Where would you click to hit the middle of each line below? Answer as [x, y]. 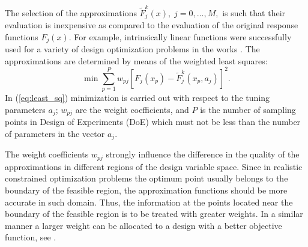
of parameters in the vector [55, 133]
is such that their [254, 12]
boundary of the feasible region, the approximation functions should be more [146, 190]
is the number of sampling [248, 109]
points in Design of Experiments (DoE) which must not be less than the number [153, 122]
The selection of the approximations [71, 12]
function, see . [31, 237]
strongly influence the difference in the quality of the [203, 154]
